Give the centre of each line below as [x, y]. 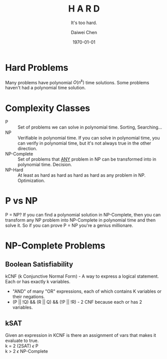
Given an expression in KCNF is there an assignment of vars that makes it [81, 335]
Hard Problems [37, 68]
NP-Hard [14, 170]
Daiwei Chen [84, 32]
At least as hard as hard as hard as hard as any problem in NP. [82, 175]
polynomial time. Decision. [45, 165]
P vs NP [21, 201]
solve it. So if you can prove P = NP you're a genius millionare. [69, 225]
